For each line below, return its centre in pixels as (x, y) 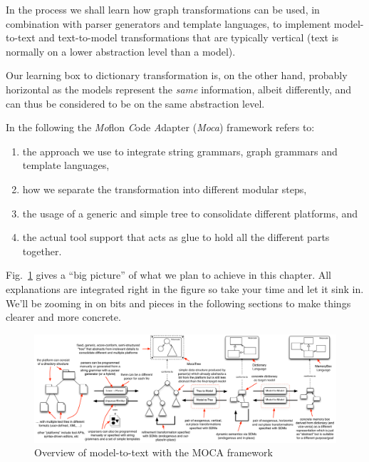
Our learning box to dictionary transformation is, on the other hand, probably (177, 75)
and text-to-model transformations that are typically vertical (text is (189, 37)
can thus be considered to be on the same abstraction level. (135, 103)
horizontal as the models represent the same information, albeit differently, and (179, 89)
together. (42, 251)
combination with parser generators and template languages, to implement (168, 23)
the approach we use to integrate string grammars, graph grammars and (180, 151)
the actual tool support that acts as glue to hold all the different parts (176, 237)
